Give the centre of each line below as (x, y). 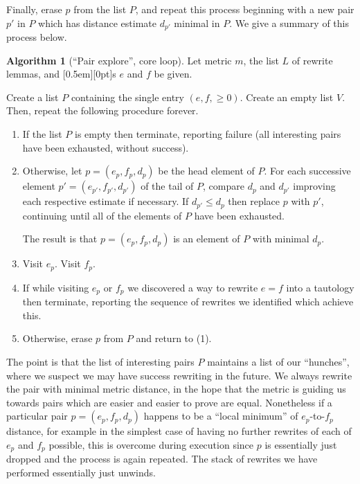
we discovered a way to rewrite (193, 287)
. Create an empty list (287, 97)
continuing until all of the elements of (102, 215)
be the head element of (206, 171)
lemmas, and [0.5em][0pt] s (61, 74)
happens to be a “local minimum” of (221, 416)
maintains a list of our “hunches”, (278, 361)
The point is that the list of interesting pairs (100, 361)
